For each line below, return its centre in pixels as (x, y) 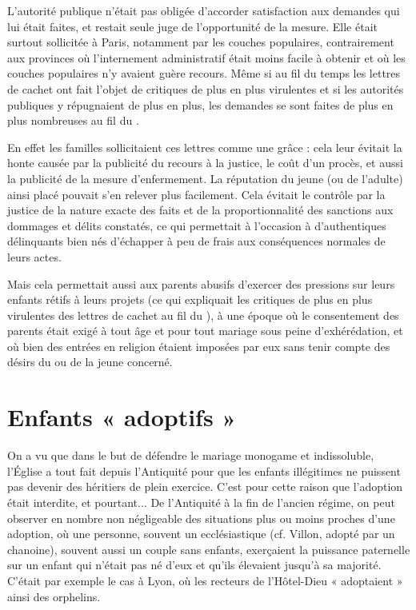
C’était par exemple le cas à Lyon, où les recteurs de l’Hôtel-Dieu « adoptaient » (205, 580)
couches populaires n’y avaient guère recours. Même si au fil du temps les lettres (204, 73)
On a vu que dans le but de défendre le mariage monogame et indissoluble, (191, 455)
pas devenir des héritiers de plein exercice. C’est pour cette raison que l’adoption (205, 486)
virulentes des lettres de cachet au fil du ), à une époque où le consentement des (203, 315)
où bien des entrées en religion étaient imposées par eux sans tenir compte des (199, 346)
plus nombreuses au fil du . (73, 120)
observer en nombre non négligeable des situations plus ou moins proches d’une (201, 518)
